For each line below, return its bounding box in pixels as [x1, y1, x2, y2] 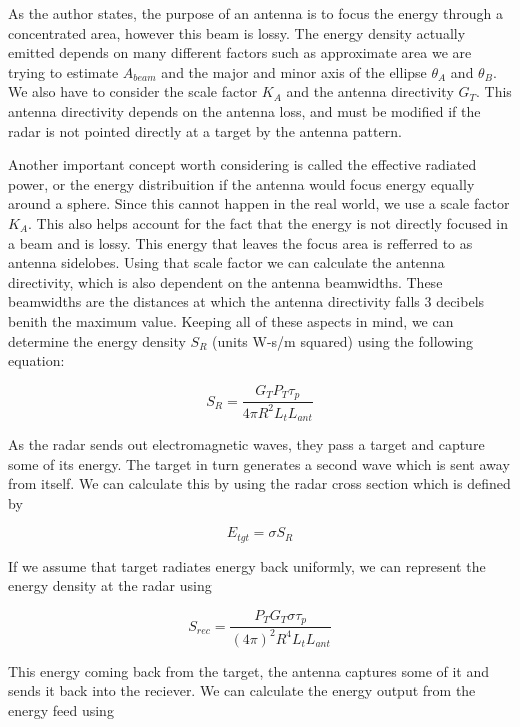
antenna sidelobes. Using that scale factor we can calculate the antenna [8, 252, 445, 273]
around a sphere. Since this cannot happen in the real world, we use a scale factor [8, 193, 510, 214]
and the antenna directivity [286, 81, 454, 102]
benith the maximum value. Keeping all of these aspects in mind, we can [8, 310, 454, 331]
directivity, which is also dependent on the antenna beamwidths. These [8, 271, 443, 292]
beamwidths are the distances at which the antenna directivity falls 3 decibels [8, 291, 485, 312]
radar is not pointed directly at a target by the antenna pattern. [8, 120, 402, 141]
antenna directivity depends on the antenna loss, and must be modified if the [8, 100, 481, 121]
